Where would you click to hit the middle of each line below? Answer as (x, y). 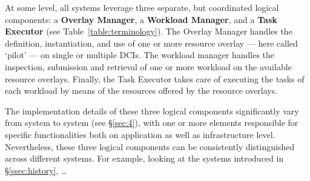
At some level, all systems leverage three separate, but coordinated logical (142, 7)
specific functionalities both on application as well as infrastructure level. (140, 134)
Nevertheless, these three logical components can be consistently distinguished (150, 146)
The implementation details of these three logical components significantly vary (152, 110)
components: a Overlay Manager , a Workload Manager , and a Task (141, 19)
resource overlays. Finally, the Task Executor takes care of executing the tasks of (155, 78)
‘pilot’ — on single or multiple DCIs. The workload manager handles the (140, 55)
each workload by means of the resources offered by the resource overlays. (141, 90)
